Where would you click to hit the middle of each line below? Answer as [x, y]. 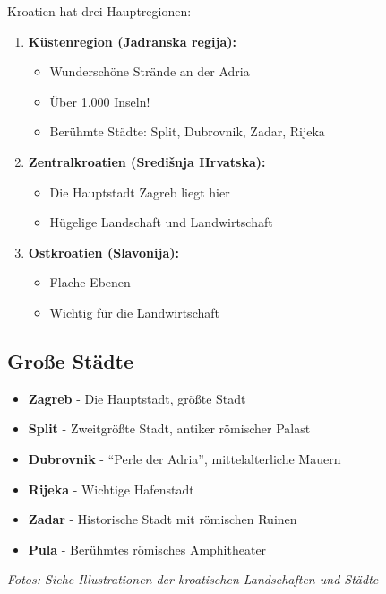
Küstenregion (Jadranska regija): [132, 41]
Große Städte [71, 360]
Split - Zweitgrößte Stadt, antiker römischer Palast [169, 428]
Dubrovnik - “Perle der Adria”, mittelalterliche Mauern [184, 458]
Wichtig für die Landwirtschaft [134, 312]
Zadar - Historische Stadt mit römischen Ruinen [163, 519]
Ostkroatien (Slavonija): [103, 252]
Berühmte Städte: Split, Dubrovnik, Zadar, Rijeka [187, 131]
